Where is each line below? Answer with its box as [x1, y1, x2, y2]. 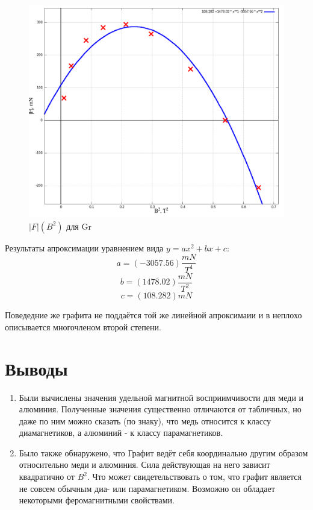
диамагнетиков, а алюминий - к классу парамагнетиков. [19, 426, 223, 439]
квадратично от [19, 470, 75, 483]
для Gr [66, 219, 91, 232]
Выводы [5, 356, 68, 380]
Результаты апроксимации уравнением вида [5, 241, 164, 254]
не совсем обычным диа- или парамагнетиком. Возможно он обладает [19, 482, 275, 494]
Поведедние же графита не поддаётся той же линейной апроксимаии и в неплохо [5, 309, 302, 321]
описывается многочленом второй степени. [5, 320, 161, 333]
